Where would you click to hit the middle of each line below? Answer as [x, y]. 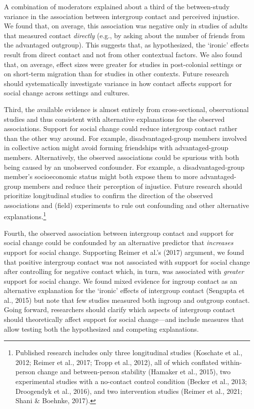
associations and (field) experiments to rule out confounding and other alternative [127, 205]
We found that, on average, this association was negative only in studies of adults [126, 26]
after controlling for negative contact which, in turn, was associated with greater [124, 271]
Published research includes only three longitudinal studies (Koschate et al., [129, 352]
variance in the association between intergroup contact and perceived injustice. [122, 16]
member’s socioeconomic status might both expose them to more [101, 176]
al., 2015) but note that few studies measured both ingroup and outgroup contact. [127, 300]
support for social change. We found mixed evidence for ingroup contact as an [121, 281]
